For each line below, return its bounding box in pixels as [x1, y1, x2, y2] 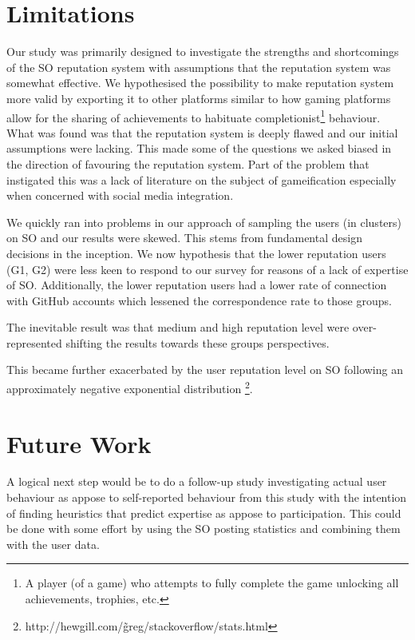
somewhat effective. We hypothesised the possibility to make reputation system [6, 74, 394, 91]
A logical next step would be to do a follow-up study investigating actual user [6, 473, 387, 490]
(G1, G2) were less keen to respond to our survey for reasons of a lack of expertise [6, 260, 409, 277]
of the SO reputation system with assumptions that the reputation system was [6, 58, 391, 75]
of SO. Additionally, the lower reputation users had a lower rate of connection [6, 276, 387, 293]
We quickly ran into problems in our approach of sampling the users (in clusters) [6, 213, 401, 230]
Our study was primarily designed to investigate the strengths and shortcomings [6, 43, 399, 60]
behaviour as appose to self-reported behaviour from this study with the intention [6, 489, 407, 506]
